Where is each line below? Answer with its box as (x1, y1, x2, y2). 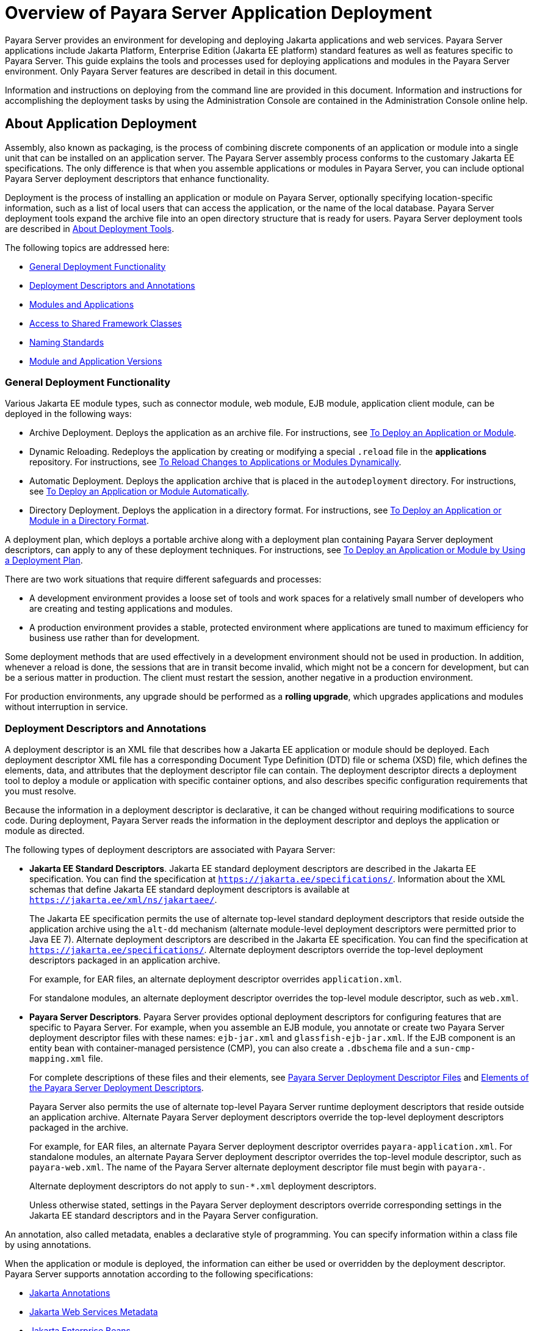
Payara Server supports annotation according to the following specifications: (5, 1269, 313, 1280)
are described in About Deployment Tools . (5, 223, 175, 234)
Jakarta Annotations (29, 1288, 110, 1299)
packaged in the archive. (29, 1122, 129, 1133)
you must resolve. (5, 786, 76, 797)
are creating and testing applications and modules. (29, 603, 233, 614)
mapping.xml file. (29, 1053, 103, 1064)
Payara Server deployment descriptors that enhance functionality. (5, 173, 270, 184)
